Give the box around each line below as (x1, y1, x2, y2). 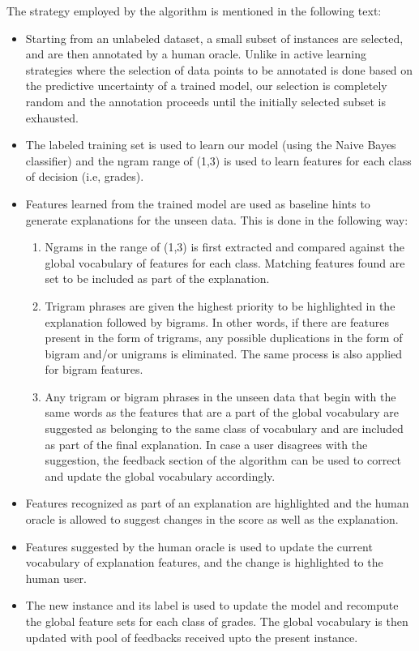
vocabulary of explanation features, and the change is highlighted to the (25, 554, 383, 571)
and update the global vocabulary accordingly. (45, 467, 276, 484)
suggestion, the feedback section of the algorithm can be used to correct (45, 452, 402, 469)
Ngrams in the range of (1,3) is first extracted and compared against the (45, 238, 405, 255)
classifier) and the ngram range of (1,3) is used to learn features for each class (25, 152, 412, 169)
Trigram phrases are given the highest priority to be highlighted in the (45, 297, 395, 314)
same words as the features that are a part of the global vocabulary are (45, 404, 400, 421)
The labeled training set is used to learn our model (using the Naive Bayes (25, 136, 396, 153)
